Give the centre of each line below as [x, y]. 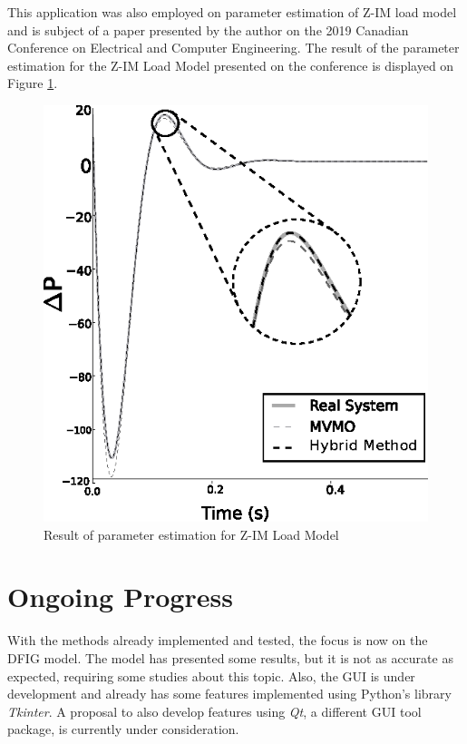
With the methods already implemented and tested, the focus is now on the [218, 640]
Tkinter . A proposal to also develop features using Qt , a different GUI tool [214, 711]
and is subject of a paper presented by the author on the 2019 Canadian [208, 29]
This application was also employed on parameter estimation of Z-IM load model [232, 12]
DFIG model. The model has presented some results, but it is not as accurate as [230, 657]
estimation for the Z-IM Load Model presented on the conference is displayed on [231, 65]
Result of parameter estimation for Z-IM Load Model [191, 534]
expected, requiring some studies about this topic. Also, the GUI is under [211, 675]
